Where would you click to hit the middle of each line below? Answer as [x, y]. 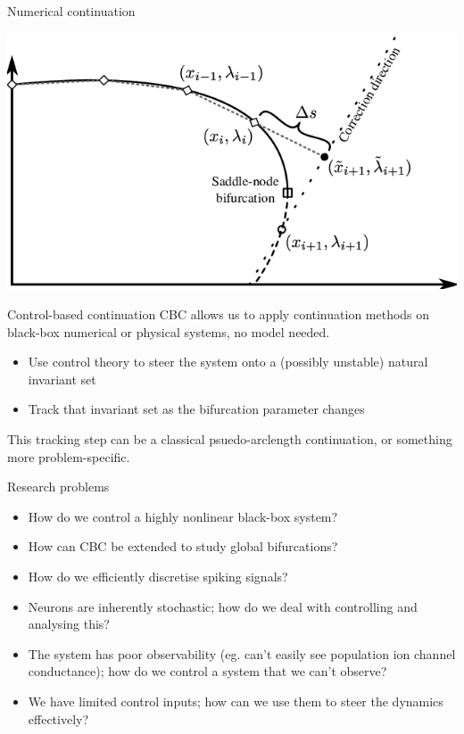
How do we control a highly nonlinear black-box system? [183, 516]
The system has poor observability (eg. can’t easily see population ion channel [242, 653]
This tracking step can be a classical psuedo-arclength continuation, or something [230, 439]
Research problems [58, 487]
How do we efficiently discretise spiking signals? [158, 576]
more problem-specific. [69, 456]
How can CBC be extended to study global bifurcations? [183, 546]
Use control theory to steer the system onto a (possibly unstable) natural [228, 362]
